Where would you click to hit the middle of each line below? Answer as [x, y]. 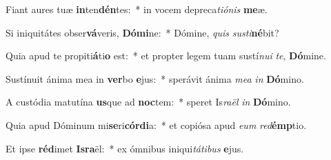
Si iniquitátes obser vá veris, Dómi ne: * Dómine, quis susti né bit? [142, 32]
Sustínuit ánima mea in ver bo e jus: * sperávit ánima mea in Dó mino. [155, 78]
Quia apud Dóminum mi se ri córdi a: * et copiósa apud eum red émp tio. [156, 124]
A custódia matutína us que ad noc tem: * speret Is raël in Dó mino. [148, 102]
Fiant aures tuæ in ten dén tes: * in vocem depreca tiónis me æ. [137, 9]
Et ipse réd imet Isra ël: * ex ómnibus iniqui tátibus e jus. [125, 148]
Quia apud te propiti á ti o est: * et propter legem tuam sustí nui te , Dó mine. [166, 56]
